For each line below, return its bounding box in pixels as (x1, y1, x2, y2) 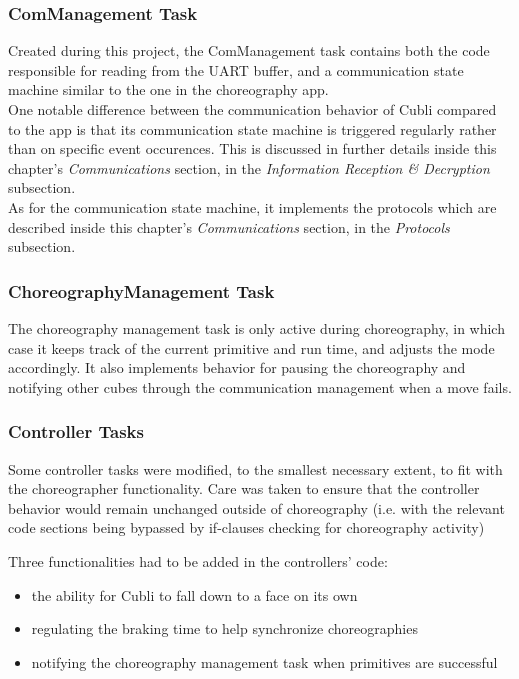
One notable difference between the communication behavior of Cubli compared (8, 99, 497, 119)
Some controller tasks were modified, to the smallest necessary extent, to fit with (8, 458, 503, 479)
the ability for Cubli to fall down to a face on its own (31, 584, 358, 605)
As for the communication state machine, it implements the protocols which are (8, 196, 497, 217)
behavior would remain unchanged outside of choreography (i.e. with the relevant (8, 497, 505, 518)
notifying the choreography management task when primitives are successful (31, 651, 498, 672)
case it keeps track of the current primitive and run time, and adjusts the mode (8, 337, 495, 358)
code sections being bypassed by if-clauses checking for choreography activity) (8, 517, 485, 538)
